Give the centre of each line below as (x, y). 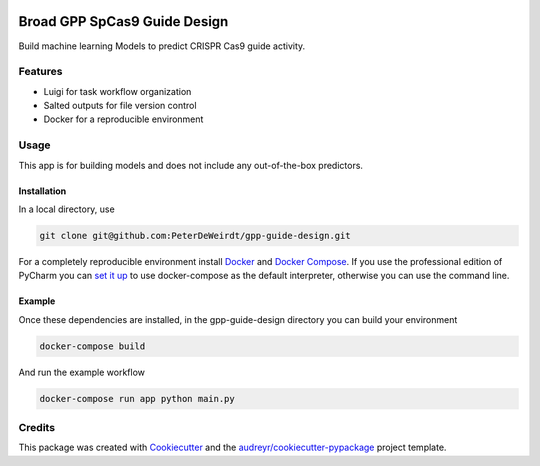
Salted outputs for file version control (120, 106)
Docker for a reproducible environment (123, 119)
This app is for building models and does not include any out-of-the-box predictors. (191, 165)
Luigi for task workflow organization (117, 91)
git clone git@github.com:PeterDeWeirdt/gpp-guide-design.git (195, 235)
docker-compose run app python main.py (137, 398)
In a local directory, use (66, 209)
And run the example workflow (81, 372)
